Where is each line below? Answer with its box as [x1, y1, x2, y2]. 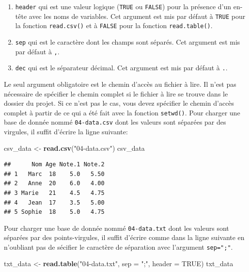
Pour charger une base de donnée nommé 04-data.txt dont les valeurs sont [4, 223, 229, 233]
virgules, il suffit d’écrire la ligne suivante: [4, 127, 128, 137]
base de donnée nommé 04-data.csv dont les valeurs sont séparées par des [4, 117, 226, 127]
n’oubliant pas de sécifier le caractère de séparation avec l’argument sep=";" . [4, 242, 233, 252]
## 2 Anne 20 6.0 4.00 [4, 180, 105, 187]
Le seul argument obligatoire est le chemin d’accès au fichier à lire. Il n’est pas [4, 79, 236, 89]
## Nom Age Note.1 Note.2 [4, 161, 105, 168]
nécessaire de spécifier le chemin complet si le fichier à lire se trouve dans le [4, 88, 228, 98]
